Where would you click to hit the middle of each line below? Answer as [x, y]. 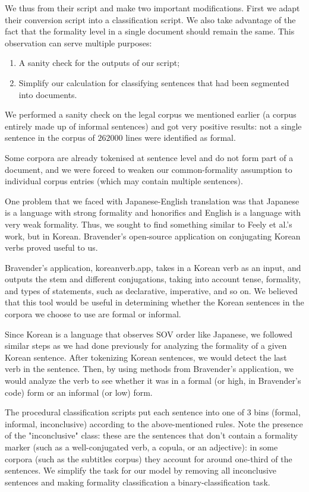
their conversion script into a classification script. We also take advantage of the [150, 19]
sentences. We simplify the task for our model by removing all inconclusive [141, 470]
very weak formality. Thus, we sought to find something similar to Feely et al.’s [149, 224]
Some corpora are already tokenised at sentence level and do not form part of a [149, 157]
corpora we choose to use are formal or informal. [93, 314]
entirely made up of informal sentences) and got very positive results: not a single [153, 126]
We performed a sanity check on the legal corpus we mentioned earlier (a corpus [151, 114]
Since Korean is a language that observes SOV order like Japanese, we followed [149, 334]
